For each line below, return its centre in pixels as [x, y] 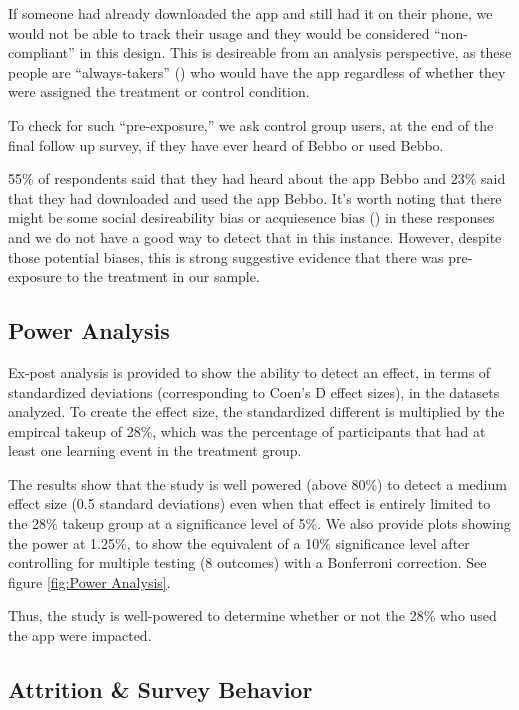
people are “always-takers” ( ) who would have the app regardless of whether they [257, 71]
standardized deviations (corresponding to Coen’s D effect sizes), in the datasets [254, 391]
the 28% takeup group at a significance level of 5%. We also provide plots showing [259, 523]
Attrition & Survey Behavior [160, 689]
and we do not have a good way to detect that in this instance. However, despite [255, 236]
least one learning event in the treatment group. [155, 450]
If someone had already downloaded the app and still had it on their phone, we [250, 13]
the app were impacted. [80, 635]
